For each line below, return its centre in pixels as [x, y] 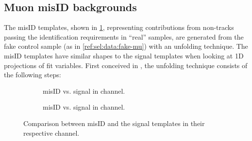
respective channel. [51, 133]
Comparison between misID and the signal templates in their [114, 123]
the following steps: [33, 75]
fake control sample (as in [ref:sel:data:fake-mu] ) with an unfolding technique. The [126, 46]
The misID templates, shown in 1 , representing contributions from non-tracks [119, 27]
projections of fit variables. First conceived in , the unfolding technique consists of [126, 65]
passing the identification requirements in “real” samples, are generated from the [124, 36]
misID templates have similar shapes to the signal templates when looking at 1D [124, 55]
